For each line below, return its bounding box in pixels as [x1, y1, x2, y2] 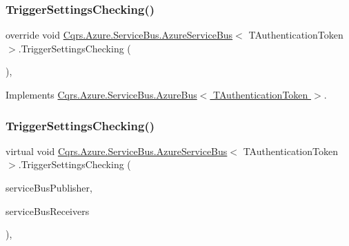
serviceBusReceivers [6, 203, 90, 218]
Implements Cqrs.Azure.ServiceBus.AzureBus [6, 88, 197, 101]
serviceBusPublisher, [6, 181, 92, 194]
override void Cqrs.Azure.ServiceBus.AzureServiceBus [6, 28, 233, 42]
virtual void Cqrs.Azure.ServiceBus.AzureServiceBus [6, 143, 228, 158]
